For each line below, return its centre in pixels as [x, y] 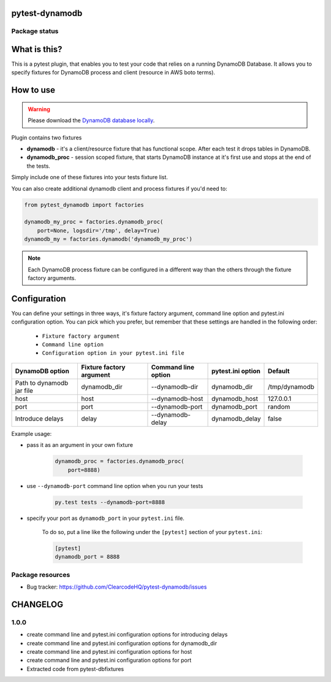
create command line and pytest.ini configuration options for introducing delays [127, 635]
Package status [35, 31]
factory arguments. [52, 278]
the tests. [38, 166]
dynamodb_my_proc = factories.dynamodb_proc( [94, 222]
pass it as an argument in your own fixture [80, 445]
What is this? [37, 49]
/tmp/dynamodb [291, 387]
